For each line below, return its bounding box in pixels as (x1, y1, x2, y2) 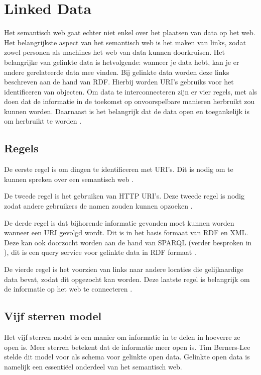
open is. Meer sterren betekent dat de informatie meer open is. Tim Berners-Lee (4, 341, 250, 352)
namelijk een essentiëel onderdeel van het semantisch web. (4, 361, 182, 371)
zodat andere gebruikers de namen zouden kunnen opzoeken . (4, 201, 193, 211)
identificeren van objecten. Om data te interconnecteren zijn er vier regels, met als (4, 86, 257, 97)
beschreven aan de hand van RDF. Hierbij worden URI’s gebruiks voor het (4, 76, 234, 87)
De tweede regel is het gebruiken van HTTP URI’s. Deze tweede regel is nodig (4, 191, 244, 201)
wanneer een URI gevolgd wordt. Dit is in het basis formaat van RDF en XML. (4, 227, 248, 238)
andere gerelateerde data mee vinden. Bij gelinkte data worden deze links (4, 66, 229, 77)
